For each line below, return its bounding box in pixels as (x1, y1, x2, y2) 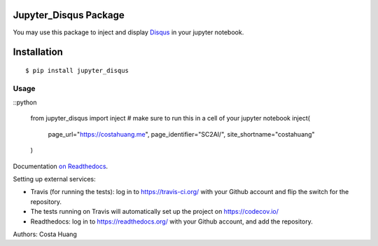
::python (13, 98, 37, 107)
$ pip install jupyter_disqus (25, 67, 129, 74)
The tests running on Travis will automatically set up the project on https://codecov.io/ (30, 207, 279, 216)
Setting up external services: (13, 175, 96, 184)
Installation (13, 46, 63, 58)
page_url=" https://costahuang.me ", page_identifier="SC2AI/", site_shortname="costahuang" (48, 130, 315, 138)
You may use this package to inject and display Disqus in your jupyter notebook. (13, 28, 244, 36)
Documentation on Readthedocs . (13, 162, 108, 170)
